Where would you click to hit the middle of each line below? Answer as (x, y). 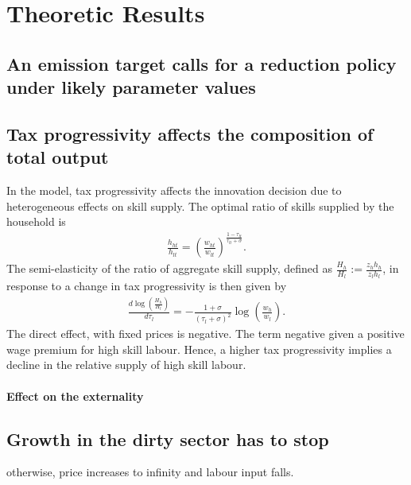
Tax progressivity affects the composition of (190, 133)
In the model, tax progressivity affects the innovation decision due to (174, 190)
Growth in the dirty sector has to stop (168, 438)
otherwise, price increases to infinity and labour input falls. (150, 472)
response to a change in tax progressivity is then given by (147, 286)
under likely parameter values (131, 87)
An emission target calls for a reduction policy (202, 63)
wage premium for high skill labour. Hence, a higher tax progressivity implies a (199, 349)
